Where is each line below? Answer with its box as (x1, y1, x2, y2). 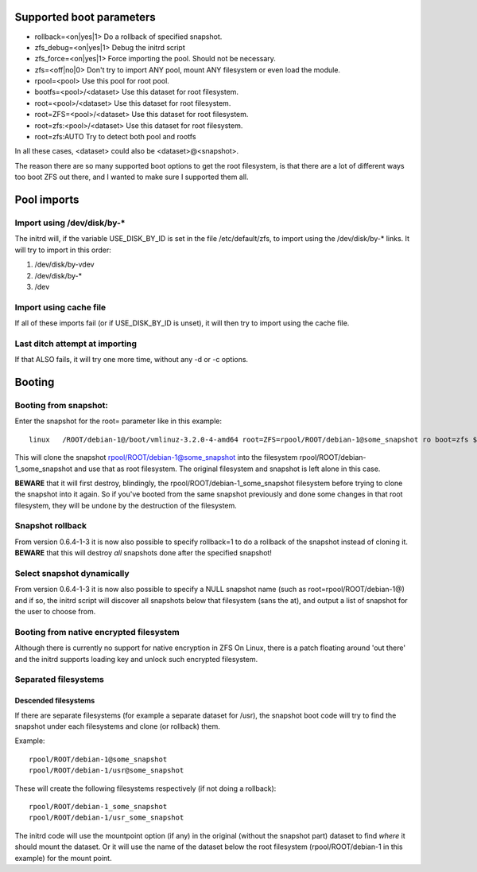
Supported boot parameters (14, 10, 157, 24)
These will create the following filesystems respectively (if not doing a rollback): (14, 784, 277, 793)
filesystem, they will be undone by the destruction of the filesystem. (14, 500, 238, 510)
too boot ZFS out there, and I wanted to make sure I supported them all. (14, 172, 250, 182)
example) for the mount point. (14, 853, 112, 862)
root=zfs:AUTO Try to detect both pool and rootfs (34, 132, 196, 142)
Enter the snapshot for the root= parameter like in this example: (14, 416, 223, 426)
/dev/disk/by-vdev (34, 259, 95, 270)
